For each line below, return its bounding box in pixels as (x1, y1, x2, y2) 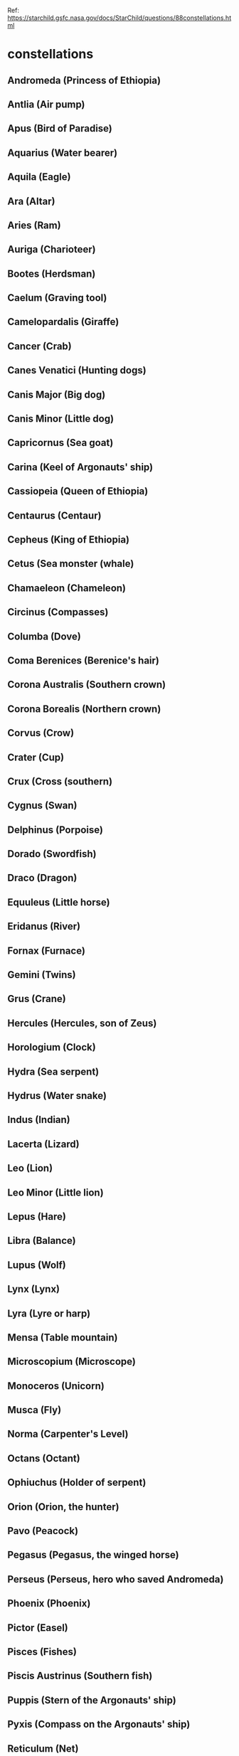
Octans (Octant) (7, 1452, 80, 1464)
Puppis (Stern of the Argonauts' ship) (7, 1694, 176, 1706)
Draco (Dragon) (7, 872, 78, 884)
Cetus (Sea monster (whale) (7, 558, 134, 570)
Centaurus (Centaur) (7, 509, 102, 521)
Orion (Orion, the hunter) (7, 1501, 119, 1513)
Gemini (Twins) (7, 969, 76, 981)
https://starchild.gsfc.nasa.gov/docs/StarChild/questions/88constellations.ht (7, 14, 232, 22)
